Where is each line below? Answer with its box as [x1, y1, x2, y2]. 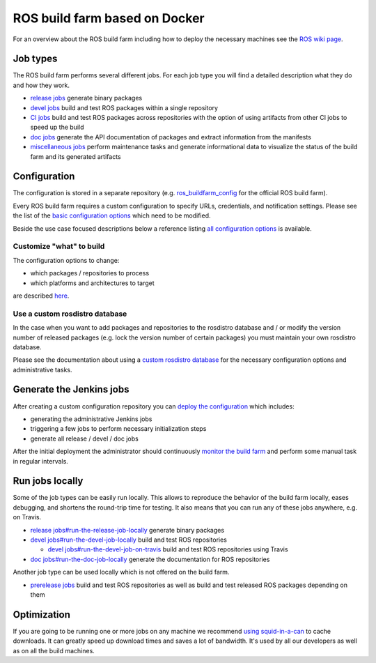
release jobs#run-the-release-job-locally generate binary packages [30, 526, 225, 534]
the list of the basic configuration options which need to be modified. [13, 211, 212, 220]
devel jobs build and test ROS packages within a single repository [30, 103, 219, 112]
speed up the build [30, 123, 84, 132]
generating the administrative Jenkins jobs [30, 415, 152, 423]
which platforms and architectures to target [30, 279, 155, 287]
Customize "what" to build [13, 241, 105, 251]
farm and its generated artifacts [30, 152, 121, 160]
